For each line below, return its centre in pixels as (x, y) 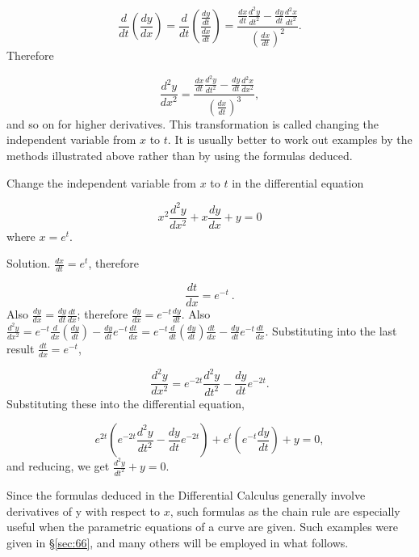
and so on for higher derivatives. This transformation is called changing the (193, 123)
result (21, 348)
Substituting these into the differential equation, (126, 403)
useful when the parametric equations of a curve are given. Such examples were (202, 527)
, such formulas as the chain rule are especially (285, 511)
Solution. (29, 263)
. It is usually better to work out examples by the (290, 139)
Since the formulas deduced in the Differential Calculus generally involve (186, 495)
